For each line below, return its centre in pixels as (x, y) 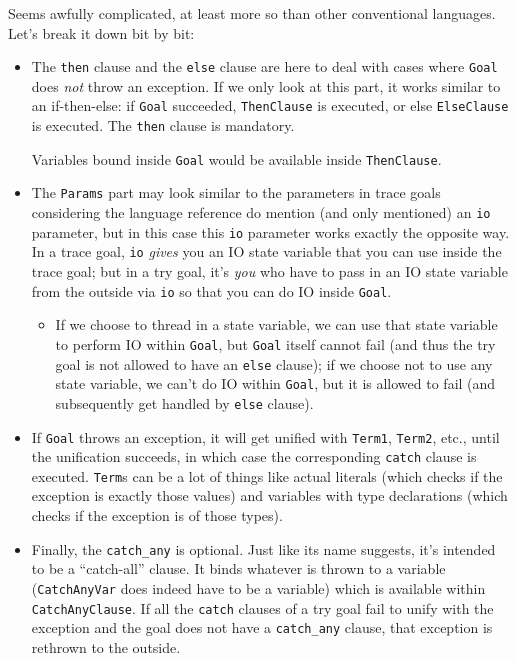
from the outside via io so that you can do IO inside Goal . (211, 290)
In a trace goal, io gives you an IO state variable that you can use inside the (266, 251)
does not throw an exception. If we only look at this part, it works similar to (266, 85)
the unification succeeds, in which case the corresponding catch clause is (254, 456)
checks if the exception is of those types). (157, 515)
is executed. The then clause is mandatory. (163, 125)
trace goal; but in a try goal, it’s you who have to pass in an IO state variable (269, 271)
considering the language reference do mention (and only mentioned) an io (261, 212)
